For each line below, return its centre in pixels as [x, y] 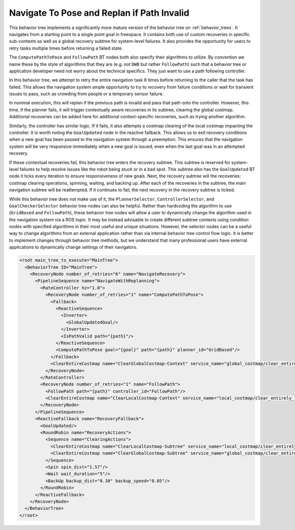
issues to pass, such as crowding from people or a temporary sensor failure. [86, 94]
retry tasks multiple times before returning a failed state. [66, 48]
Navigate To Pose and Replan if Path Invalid [99, 13]
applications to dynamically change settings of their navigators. [73, 247]
